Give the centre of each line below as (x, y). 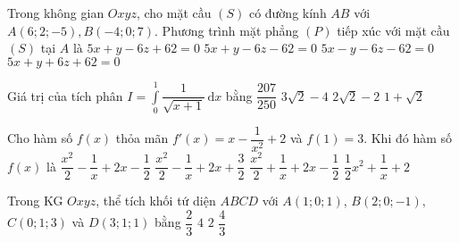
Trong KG (35, 201)
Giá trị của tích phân (65, 95)
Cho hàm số (40, 138)
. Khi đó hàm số (408, 138)
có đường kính (288, 13)
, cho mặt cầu (174, 13)
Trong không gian (56, 13)
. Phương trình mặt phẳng (227, 30)
